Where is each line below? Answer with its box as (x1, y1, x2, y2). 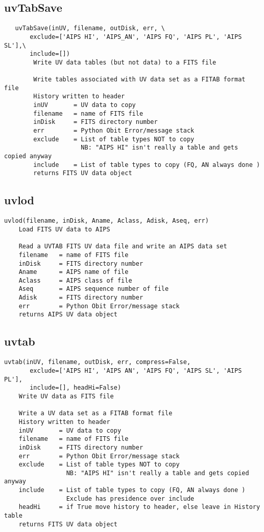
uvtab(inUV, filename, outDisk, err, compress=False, (4, 358, 191, 366)
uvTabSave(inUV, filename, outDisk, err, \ (15, 25, 165, 32)
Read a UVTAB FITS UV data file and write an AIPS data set (18, 243, 227, 250)
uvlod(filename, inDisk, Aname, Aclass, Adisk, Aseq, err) (4, 217, 209, 225)
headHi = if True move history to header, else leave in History (18, 503, 260, 511)
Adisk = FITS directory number (18, 294, 143, 302)
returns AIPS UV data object (18, 311, 117, 318)
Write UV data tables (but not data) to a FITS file (33, 58, 217, 66)
